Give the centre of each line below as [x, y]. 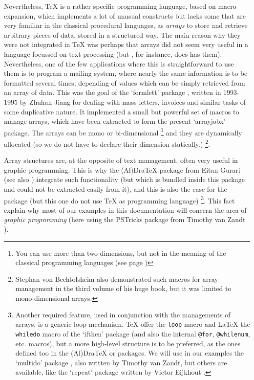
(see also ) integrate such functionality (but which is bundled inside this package [124, 179]
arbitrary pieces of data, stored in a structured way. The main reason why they [122, 34]
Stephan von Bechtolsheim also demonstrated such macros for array [117, 279]
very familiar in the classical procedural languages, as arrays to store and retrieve [126, 25]
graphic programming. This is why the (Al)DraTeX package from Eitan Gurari [122, 169]
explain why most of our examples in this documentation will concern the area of [125, 210]
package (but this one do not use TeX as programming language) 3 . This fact [119, 200]
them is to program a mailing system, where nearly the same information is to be [126, 73]
